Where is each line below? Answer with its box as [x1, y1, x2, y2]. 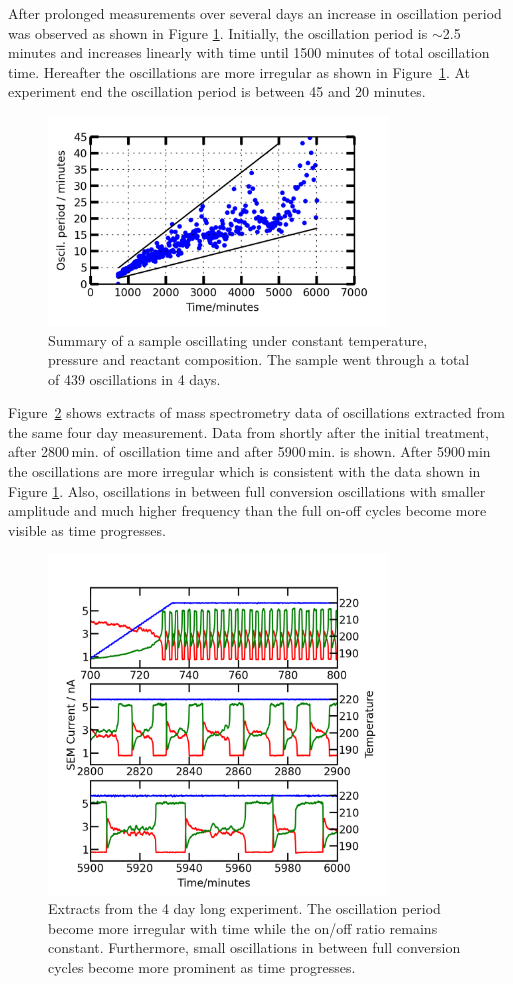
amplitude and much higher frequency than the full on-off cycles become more [8, 500, 487, 521]
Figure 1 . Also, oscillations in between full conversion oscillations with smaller [8, 480, 486, 501]
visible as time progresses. [8, 519, 166, 540]
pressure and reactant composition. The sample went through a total [48, 349, 470, 370]
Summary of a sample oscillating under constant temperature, [48, 329, 428, 350]
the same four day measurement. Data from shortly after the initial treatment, [8, 421, 489, 442]
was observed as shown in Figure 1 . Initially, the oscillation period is [8, 22, 428, 43]
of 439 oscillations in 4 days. [48, 368, 221, 389]
